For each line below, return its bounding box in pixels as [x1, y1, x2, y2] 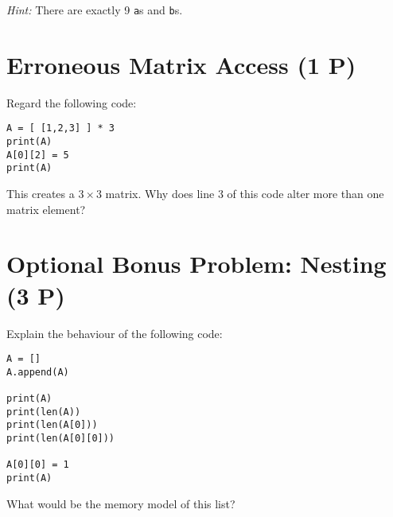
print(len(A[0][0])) [6, 433, 115, 445]
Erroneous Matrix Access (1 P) [6, 48, 356, 80]
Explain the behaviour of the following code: [6, 325, 223, 341]
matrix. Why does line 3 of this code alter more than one [105, 185, 384, 201]
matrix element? [6, 200, 86, 217]
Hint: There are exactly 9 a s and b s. [6, 2, 183, 17]
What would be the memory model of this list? [6, 495, 235, 511]
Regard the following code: [6, 94, 137, 111]
